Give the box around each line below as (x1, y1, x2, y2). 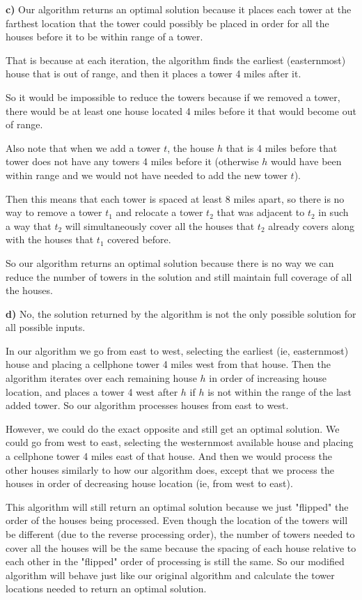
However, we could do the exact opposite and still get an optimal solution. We (6, 421, 340, 436)
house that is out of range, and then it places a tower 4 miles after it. (6, 66, 301, 81)
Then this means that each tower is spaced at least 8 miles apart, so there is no (6, 191, 345, 206)
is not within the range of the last (207, 384, 352, 399)
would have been (271, 154, 342, 169)
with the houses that (6, 232, 94, 247)
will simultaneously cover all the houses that (65, 218, 255, 233)
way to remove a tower (6, 205, 102, 220)
